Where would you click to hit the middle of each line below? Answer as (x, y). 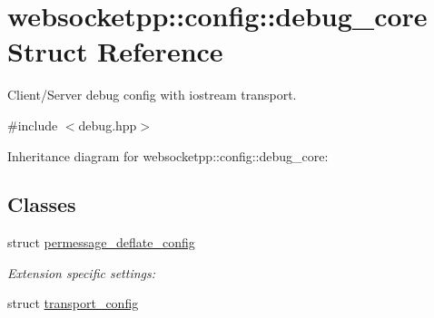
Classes (42, 204)
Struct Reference (115, 51)
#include (33, 125)
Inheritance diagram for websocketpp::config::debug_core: (168, 155)
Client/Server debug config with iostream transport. (152, 95)
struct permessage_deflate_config (101, 242)
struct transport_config (73, 303)
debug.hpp (108, 125)
